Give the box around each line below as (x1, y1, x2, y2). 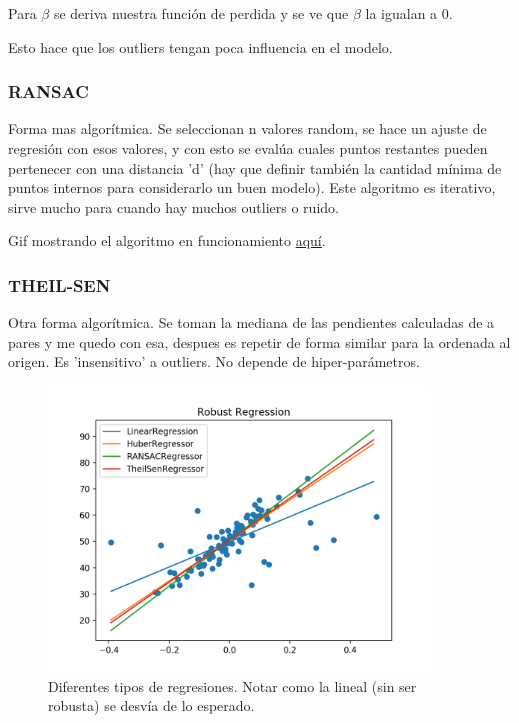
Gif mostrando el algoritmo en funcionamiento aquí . (8, 230, 326, 251)
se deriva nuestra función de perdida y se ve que (53, 3, 349, 23)
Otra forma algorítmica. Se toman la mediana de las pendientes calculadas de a (8, 312, 495, 333)
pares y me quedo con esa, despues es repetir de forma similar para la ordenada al (8, 331, 511, 352)
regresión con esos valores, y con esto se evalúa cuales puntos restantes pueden (8, 138, 488, 158)
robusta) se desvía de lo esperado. (48, 695, 255, 716)
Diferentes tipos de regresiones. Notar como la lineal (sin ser (48, 675, 417, 696)
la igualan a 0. (365, 3, 453, 23)
